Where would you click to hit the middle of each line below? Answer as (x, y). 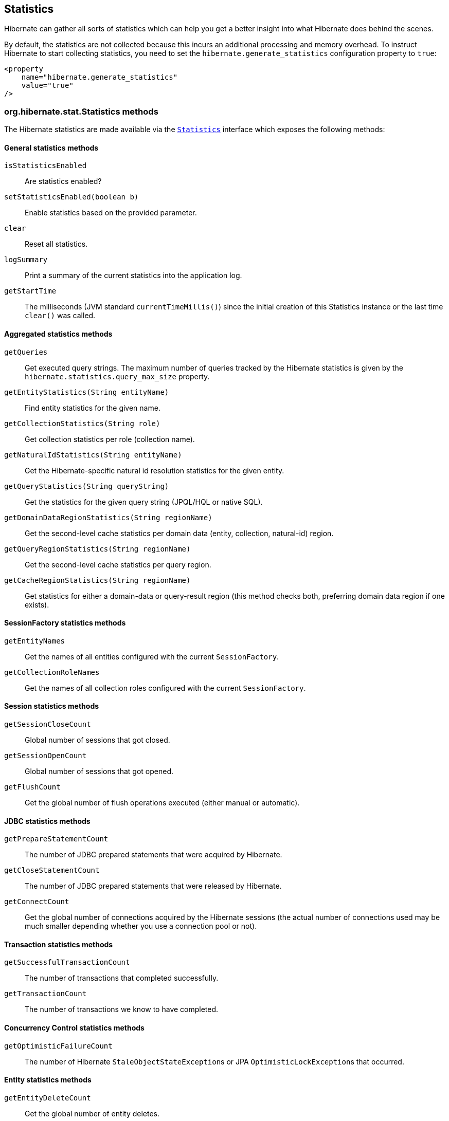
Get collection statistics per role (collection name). (110, 439)
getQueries (26, 352)
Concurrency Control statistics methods (74, 1028)
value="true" (47, 86)
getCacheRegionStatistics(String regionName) (97, 580)
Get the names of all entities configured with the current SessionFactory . (152, 656)
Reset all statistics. (56, 244)
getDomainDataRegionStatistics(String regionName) (108, 517)
